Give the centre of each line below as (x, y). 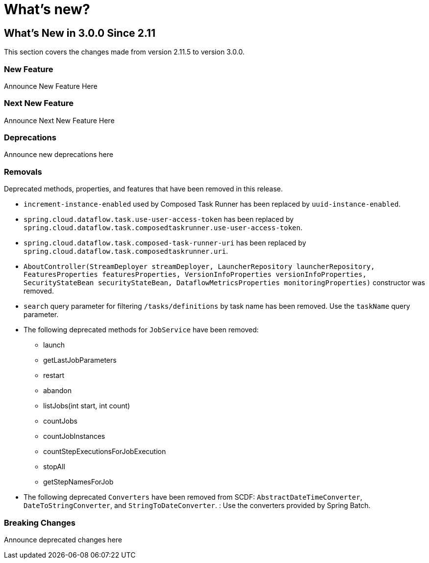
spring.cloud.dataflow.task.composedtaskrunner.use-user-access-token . (163, 228)
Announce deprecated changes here (63, 539)
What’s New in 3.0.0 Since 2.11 (80, 33)
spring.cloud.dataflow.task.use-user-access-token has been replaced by (159, 219)
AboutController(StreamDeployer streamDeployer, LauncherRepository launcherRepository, (199, 267)
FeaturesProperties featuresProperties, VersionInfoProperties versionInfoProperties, (195, 275)
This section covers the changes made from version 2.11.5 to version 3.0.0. (124, 52)
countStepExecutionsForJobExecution (105, 452)
